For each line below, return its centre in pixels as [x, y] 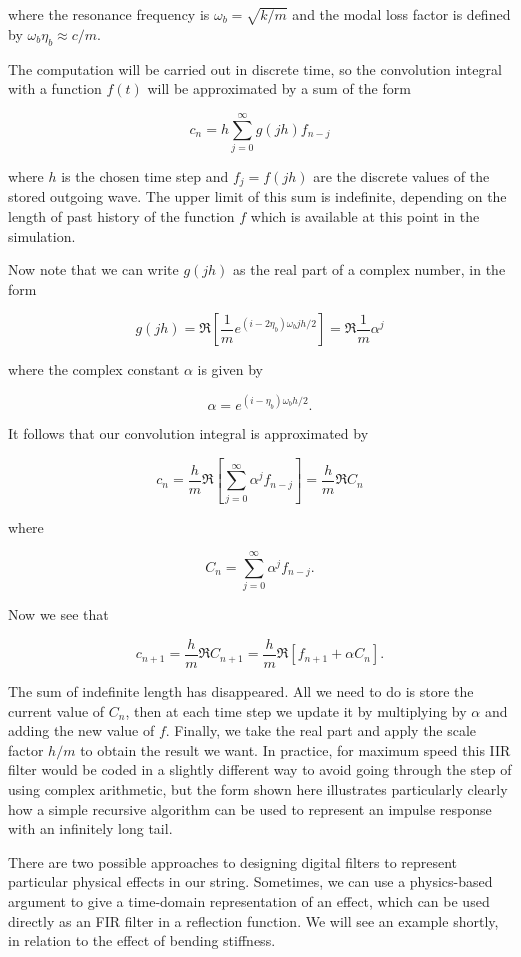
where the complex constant [94, 369]
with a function [55, 88]
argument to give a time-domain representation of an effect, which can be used [249, 900]
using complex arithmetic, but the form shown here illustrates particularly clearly [258, 788]
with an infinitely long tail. [90, 828]
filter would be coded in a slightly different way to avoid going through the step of [260, 769]
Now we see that [58, 614]
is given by [230, 369]
